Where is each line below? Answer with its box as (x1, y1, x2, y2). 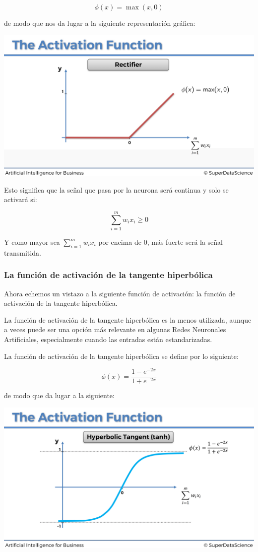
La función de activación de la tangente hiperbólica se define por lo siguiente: (4, 350, 239, 361)
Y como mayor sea (4, 237, 60, 247)
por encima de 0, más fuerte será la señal (98, 237, 223, 247)
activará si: (4, 194, 37, 205)
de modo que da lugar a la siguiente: (4, 390, 115, 401)
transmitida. (4, 247, 41, 258)
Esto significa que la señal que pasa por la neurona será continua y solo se (4, 184, 229, 195)
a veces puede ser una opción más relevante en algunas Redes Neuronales (4, 324, 226, 335)
